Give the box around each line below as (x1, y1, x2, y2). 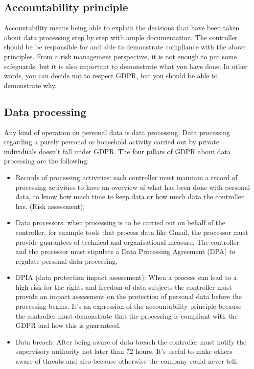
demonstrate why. (4, 80, 57, 90)
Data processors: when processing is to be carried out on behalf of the (15, 217, 226, 228)
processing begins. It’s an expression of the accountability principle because (15, 301, 242, 311)
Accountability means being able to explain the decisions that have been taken (4, 23, 240, 33)
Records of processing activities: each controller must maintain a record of (15, 172, 238, 182)
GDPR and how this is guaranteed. (15, 320, 121, 330)
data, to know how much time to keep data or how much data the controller (15, 191, 244, 202)
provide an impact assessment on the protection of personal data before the (15, 291, 242, 301)
